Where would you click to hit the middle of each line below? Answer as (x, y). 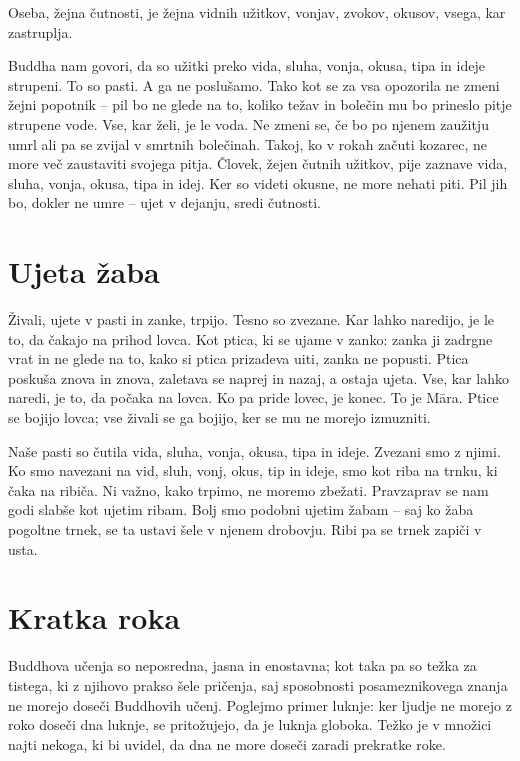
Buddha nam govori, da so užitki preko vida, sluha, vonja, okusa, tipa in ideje (246, 65)
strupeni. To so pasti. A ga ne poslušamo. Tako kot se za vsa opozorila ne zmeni (254, 84)
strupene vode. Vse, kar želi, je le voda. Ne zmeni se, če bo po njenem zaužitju (248, 123)
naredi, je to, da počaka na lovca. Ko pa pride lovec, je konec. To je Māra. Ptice (253, 397)
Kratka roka (94, 617)
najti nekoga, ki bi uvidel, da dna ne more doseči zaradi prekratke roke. (227, 743)
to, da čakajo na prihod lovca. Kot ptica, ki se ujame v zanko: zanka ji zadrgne (250, 338)
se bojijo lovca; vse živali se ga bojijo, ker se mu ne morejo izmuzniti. (219, 417)
